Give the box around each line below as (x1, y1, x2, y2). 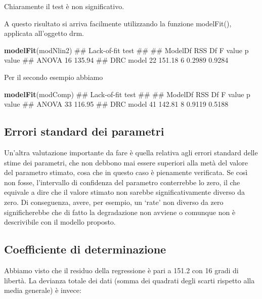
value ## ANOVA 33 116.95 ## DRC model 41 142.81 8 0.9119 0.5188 (4, 99, 229, 109)
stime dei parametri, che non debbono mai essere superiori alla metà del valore (4, 157, 248, 167)
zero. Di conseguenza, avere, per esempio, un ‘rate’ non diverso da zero (4, 196, 224, 207)
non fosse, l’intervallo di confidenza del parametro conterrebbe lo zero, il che (4, 177, 240, 187)
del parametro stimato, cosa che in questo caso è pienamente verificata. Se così (4, 167, 248, 178)
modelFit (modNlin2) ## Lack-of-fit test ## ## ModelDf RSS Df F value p (4, 45, 249, 55)
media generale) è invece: (4, 285, 81, 295)
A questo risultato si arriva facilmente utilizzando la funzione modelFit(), (4, 18, 232, 28)
